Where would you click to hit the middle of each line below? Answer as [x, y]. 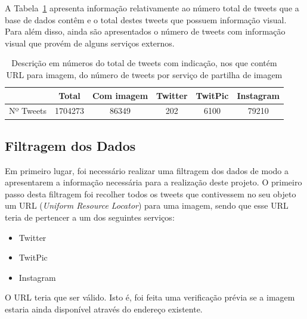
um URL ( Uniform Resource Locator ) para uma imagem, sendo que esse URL [147, 205]
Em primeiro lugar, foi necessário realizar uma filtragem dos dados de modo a [147, 170]
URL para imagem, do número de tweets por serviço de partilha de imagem [144, 74]
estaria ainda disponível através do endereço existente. [104, 309]
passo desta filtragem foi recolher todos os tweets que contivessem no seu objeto [151, 193]
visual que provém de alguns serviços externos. [90, 43]
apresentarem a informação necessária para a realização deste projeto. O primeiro [153, 182]
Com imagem [120, 95]
